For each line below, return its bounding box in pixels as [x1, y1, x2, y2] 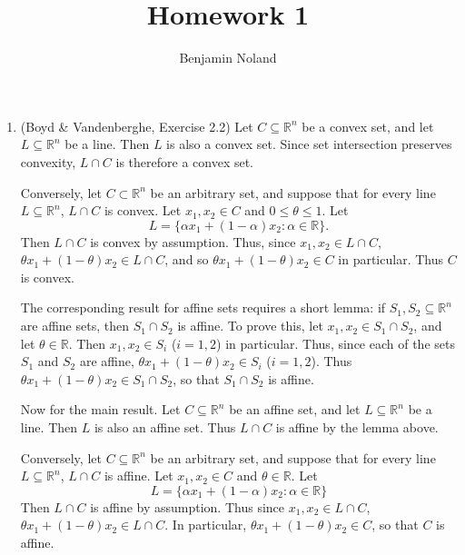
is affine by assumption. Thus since [90, 497, 285, 516]
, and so [164, 250, 209, 269]
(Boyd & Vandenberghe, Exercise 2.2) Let [20, 116, 253, 135]
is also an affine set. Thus [94, 418, 236, 437]
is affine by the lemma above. [275, 418, 439, 437]
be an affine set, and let [229, 400, 361, 419]
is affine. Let [104, 466, 173, 485]
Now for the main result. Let [20, 400, 181, 419]
